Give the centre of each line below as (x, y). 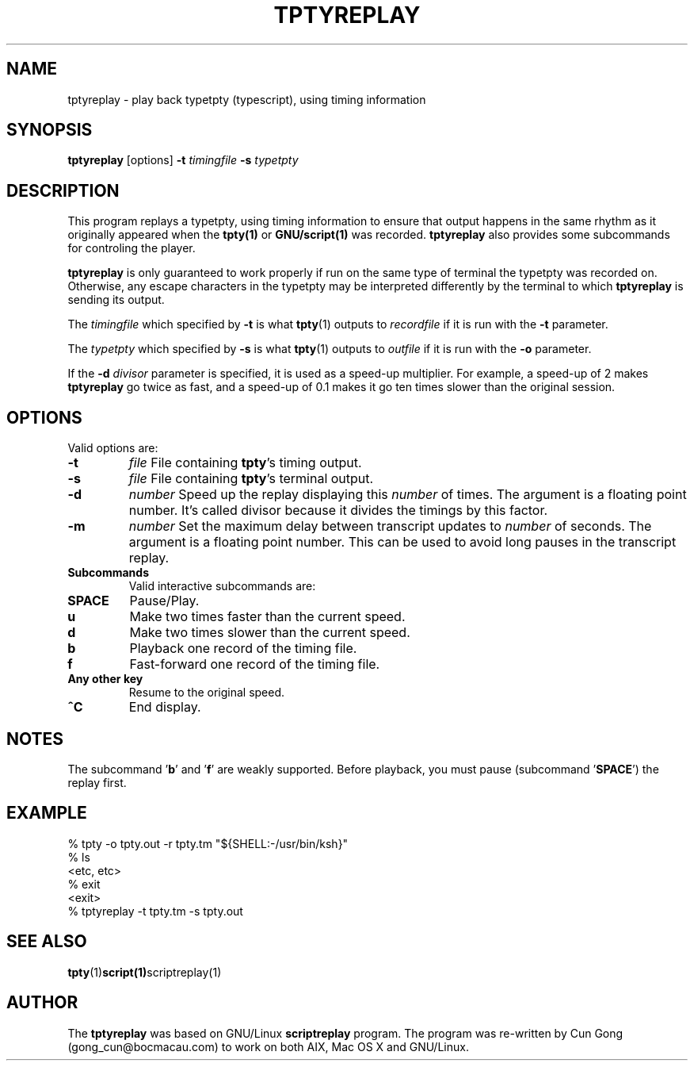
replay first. (97, 782)
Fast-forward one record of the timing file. (255, 664)
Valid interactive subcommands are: (222, 586)
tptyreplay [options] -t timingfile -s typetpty (183, 160)
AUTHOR (42, 1003)
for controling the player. (132, 248)
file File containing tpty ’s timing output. (245, 463)
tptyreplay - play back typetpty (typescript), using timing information (247, 99)
